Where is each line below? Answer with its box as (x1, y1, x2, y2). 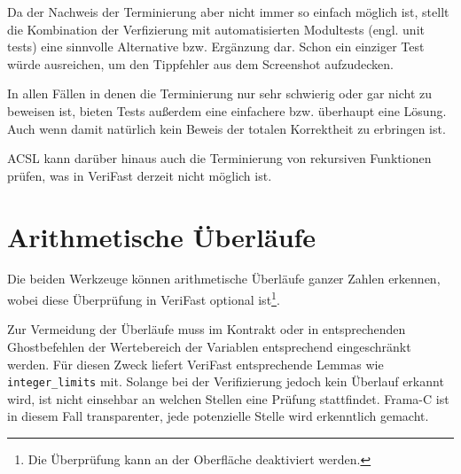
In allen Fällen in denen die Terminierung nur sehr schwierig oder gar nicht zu (7, 84, 433, 103)
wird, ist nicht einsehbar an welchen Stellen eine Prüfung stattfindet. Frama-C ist (7, 389, 449, 408)
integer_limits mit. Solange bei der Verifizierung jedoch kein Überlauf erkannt (7, 372, 444, 391)
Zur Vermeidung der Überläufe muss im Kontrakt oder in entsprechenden (7, 320, 406, 338)
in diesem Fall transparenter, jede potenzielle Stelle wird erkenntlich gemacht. (7, 407, 429, 425)
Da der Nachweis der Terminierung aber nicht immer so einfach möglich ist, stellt (7, 3, 449, 20)
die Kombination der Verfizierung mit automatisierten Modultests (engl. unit (7, 19, 425, 38)
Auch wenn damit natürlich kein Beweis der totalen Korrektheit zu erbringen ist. (7, 119, 446, 137)
